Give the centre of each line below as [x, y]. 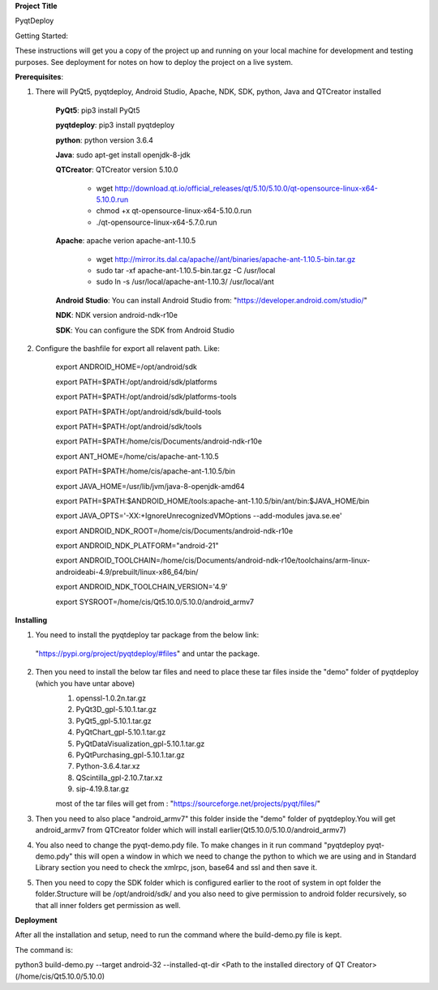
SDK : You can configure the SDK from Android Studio [145, 330]
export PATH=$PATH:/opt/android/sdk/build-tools [139, 411]
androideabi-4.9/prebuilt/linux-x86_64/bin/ [127, 572]
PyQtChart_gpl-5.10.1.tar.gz [121, 732]
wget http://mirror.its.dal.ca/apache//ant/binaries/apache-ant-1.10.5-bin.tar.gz [226, 259]
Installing [31, 620]
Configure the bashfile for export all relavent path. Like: [128, 348]
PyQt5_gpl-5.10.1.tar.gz [114, 721]
